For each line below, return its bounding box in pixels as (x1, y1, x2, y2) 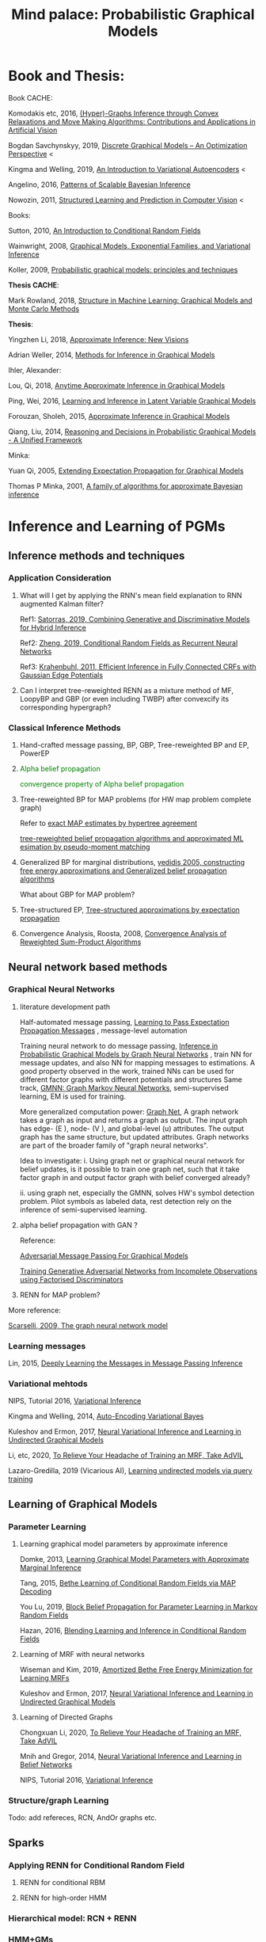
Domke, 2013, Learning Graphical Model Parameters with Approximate (19, 1555, 249, 1564)
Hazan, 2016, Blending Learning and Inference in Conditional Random (19, 1626, 247, 1635)
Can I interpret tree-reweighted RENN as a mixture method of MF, (19, 685, 234, 695)
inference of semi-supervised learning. (19, 1205, 147, 1214)
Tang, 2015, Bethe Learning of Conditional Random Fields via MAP (19, 1578, 236, 1588)
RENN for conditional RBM (19, 1878, 105, 1887)
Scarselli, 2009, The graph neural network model (8, 1320, 169, 1330)
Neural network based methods (8, 960, 168, 973)
